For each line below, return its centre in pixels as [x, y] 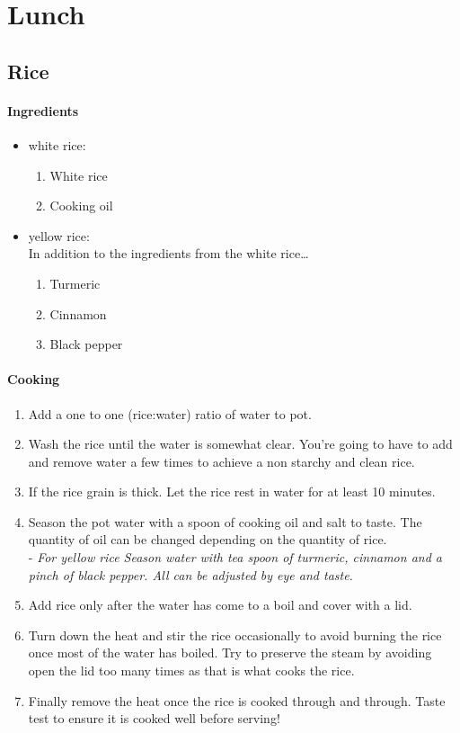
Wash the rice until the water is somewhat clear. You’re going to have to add [240, 444]
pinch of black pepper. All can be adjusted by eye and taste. [190, 574]
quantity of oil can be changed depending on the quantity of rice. [208, 539]
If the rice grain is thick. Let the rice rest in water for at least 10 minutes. [232, 492]
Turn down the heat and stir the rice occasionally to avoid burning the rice [235, 635]
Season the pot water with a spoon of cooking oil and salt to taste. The [225, 521]
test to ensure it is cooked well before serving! [154, 718]
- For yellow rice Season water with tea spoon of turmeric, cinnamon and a [235, 557]
